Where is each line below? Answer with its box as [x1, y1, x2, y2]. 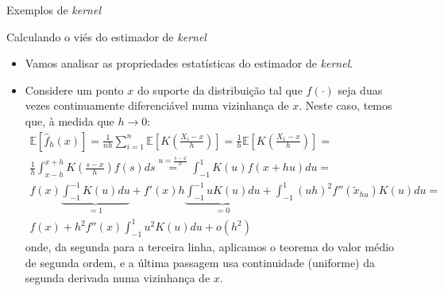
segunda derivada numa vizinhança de [25, 270, 210, 286]
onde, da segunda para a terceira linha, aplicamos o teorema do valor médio [25, 238, 395, 254]
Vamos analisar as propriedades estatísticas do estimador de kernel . [25, 55, 353, 72]
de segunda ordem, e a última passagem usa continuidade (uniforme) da [25, 254, 376, 270]
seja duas [338, 81, 383, 98]
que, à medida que [25, 112, 114, 129]
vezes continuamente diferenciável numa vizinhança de [25, 97, 289, 114]
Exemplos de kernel [6, 2, 102, 17]
